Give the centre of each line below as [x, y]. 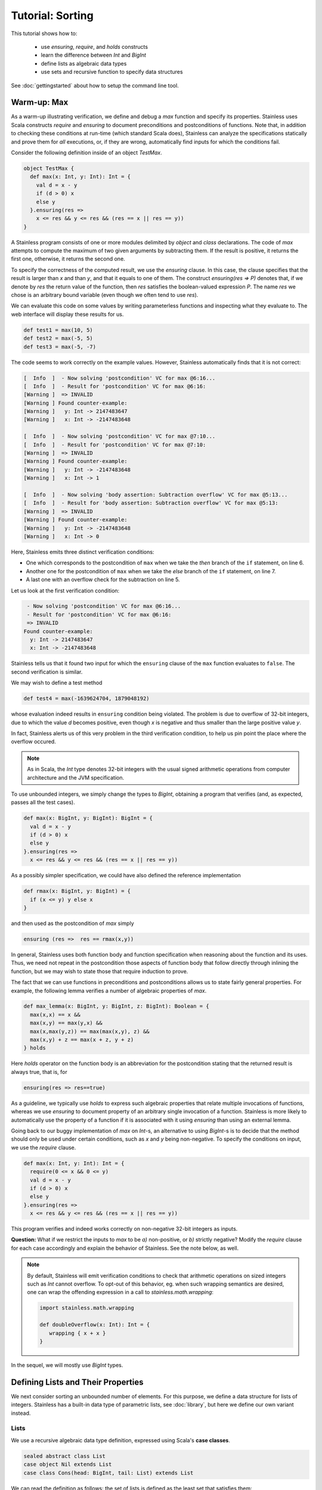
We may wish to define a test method [57, 683]
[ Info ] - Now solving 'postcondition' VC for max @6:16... [120, 378]
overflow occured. [33, 741]
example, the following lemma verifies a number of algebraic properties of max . [109, 991]
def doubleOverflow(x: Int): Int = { [95, 1325]
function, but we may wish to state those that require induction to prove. [100, 971]
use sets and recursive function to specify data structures [112, 72]
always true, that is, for [39, 1072]
